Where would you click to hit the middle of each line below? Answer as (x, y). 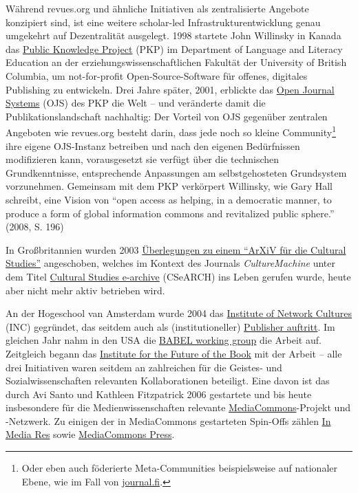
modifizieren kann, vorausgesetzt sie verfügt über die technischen (143, 159)
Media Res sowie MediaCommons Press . (90, 434)
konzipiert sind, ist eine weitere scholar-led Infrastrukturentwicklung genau (163, 22)
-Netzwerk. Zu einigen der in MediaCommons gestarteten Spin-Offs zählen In (168, 420)
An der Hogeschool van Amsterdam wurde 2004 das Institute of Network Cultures (179, 313)
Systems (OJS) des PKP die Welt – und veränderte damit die (136, 103)
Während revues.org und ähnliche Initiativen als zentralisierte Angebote (157, 8)
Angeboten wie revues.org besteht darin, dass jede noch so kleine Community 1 (171, 131)
